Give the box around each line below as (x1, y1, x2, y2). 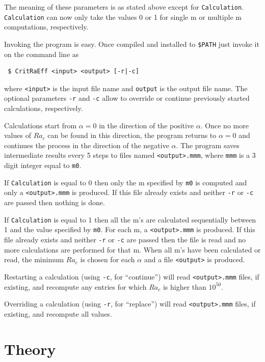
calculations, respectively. (4, 103, 83, 114)
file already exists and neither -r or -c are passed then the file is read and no (4, 234, 246, 244)
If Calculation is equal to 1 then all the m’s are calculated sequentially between (4, 214, 256, 225)
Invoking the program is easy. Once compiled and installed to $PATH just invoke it (4, 38, 259, 49)
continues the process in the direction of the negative (4, 140, 169, 150)
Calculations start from (4, 120, 77, 130)
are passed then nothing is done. (4, 197, 105, 208)
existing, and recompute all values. (4, 308, 112, 319)
